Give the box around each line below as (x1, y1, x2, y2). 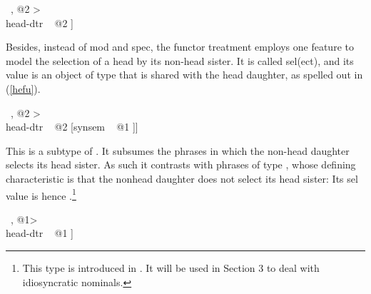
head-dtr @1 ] (6, 225, 73, 240)
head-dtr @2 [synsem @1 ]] (6, 119, 138, 134)
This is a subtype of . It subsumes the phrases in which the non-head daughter (6, 143, 350, 158)
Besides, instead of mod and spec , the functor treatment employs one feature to (6, 39, 354, 54)
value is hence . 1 (6, 186, 76, 203)
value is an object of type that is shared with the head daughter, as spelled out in (6, 67, 363, 82)
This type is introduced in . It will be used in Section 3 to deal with (22, 260, 320, 275)
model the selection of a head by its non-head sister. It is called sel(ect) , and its (6, 53, 354, 68)
